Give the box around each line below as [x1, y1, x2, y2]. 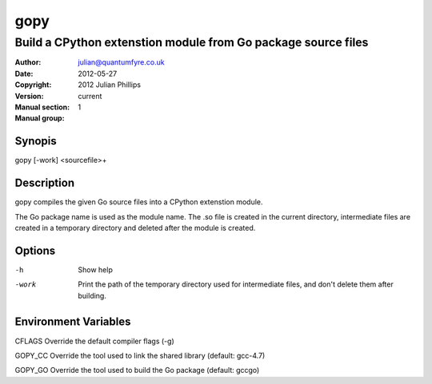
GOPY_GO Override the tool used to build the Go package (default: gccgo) [14, 366, 260, 375]
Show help [78, 264, 114, 275]
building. [78, 291, 107, 300]
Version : [14, 91, 44, 101]
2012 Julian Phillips [78, 80, 142, 89]
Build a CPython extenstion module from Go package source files [14, 35, 369, 49]
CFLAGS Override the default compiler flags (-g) [14, 336, 175, 346]
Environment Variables [14, 315, 131, 329]
